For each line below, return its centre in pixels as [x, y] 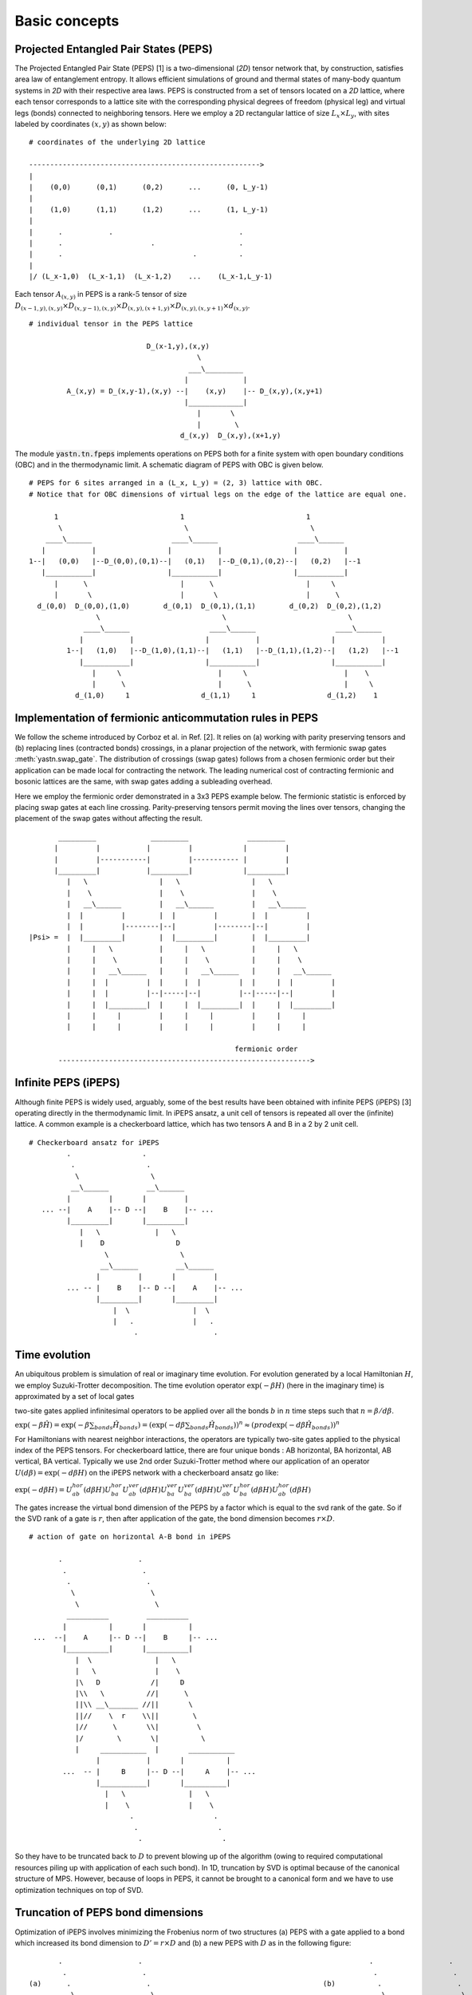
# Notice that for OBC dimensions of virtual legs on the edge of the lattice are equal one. [218, 494]
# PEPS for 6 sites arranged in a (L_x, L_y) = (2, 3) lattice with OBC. [176, 483]
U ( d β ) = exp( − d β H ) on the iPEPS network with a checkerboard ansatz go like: [147, 1472]
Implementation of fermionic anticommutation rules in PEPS [167, 718]
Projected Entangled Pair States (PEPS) [114, 49]
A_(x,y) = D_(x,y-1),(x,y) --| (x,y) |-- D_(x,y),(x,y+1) [195, 391]
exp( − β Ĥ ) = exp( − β [52, 1425]
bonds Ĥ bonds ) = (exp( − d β [140, 1426]
